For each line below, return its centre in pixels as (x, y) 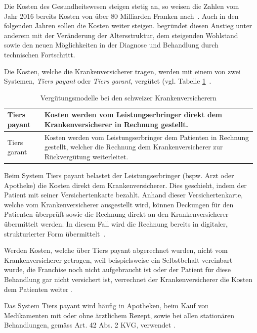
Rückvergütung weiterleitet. (86, 156)
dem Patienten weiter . (39, 289)
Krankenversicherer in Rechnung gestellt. (116, 124)
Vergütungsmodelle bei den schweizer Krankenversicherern (128, 97)
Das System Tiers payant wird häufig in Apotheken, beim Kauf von (107, 306)
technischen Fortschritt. (40, 54)
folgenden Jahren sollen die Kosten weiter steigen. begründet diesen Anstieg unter (128, 25)
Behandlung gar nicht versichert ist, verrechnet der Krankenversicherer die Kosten (128, 279)
